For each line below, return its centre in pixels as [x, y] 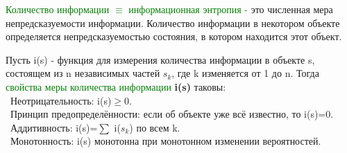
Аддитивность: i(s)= [54, 127]
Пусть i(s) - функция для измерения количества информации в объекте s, [160, 59]
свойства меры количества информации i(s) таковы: [116, 86]
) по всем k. [155, 127]
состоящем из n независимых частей [83, 73]
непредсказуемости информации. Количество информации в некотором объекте [173, 22]
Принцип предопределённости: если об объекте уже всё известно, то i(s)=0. [172, 114]
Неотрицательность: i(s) [61, 100]
